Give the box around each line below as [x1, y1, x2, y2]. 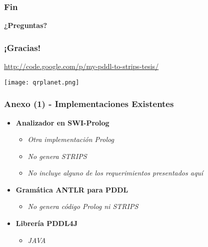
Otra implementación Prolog [27, 134, 114, 144]
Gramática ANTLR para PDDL [15, 184, 128, 194]
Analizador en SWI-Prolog [15, 117, 109, 127]
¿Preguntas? [4, 20, 47, 30]
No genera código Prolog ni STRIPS [27, 201, 138, 211]
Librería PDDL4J [15, 218, 77, 228]
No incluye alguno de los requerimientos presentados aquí [27, 167, 203, 178]
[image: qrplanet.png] [4, 78, 79, 86]
